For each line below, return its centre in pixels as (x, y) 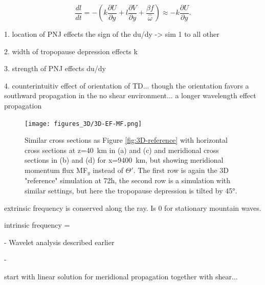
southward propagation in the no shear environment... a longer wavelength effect (130, 95)
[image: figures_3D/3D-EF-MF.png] (83, 124)
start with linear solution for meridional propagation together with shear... (121, 277)
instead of (108, 170)
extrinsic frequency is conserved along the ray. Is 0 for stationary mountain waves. (133, 207)
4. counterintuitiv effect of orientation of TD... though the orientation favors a (127, 85)
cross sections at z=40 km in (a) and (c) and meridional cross (122, 150)
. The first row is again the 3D (181, 170)
